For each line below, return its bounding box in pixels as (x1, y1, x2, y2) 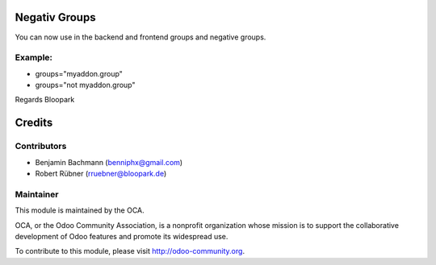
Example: (15, 52, 52, 64)
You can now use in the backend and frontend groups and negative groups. (15, 32, 266, 42)
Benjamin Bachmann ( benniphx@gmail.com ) (35, 157, 183, 167)
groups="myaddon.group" (35, 68, 123, 78)
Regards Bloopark (15, 95, 75, 105)
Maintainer (15, 188, 59, 200)
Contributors (15, 141, 67, 152)
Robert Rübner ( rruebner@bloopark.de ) (35, 168, 167, 178)
